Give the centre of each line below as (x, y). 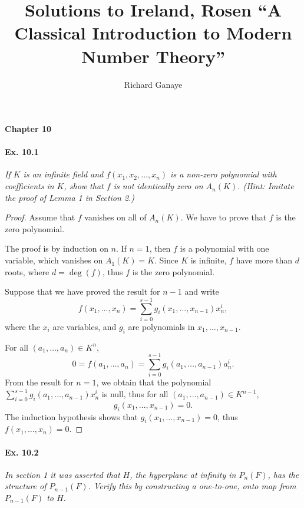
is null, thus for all (135, 394)
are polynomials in (161, 326)
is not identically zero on (158, 186)
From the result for (39, 382)
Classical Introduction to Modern (153, 33)
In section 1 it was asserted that (62, 474)
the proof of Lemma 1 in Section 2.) (70, 197)
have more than (264, 260)
